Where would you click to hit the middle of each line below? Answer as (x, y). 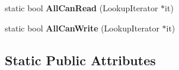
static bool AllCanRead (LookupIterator (81, 8)
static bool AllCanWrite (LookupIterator (82, 28)
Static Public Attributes (80, 60)
